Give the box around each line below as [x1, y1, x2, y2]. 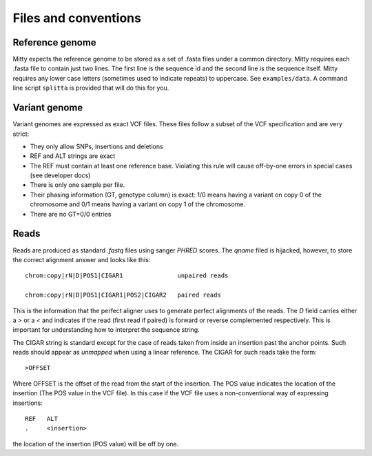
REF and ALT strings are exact [30, 152, 116, 160]
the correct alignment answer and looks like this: [12, 255, 151, 264]
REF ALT [25, 415, 58, 423]
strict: [12, 130, 30, 138]
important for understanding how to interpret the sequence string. [12, 326, 200, 334]
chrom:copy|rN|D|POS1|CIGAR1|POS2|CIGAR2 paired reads [25, 291, 222, 299]
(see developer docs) [30, 171, 91, 179]
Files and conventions [12, 10, 141, 26]
